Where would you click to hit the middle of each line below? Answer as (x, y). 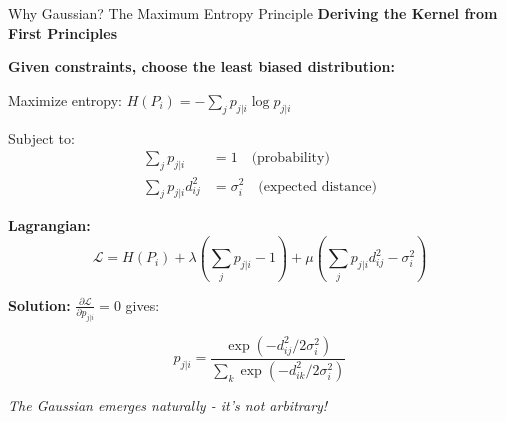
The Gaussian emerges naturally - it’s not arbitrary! (168, 404)
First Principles (63, 32)
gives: (142, 304)
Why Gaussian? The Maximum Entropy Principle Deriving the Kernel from (253, 13)
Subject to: (41, 137)
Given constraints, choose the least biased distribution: (201, 66)
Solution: (39, 304)
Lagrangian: (49, 225)
